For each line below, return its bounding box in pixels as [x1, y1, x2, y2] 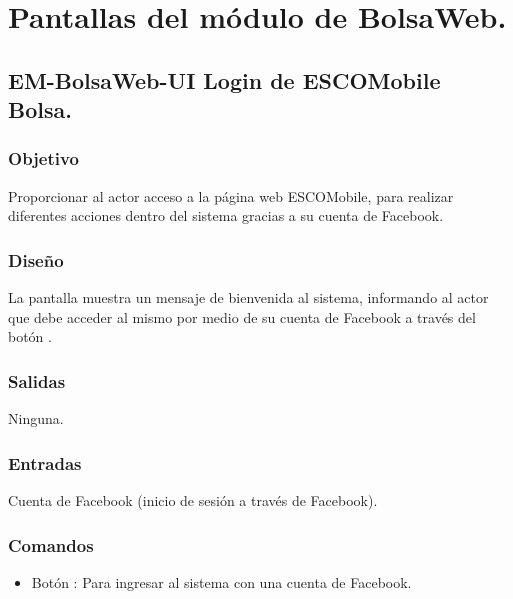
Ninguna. [8, 408, 64, 429]
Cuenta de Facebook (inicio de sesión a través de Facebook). [8, 489, 378, 510]
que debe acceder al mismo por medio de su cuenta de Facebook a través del [8, 306, 476, 327]
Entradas [8, 450, 82, 475]
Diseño [8, 247, 64, 272]
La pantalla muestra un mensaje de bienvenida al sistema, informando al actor [8, 287, 489, 308]
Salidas [8, 368, 66, 393]
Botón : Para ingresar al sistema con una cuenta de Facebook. [31, 571, 412, 592]
